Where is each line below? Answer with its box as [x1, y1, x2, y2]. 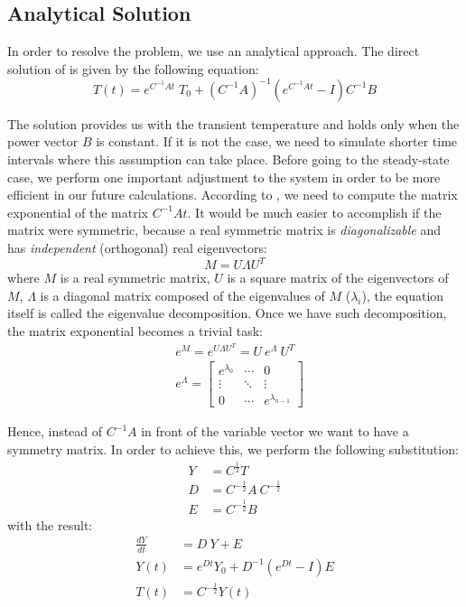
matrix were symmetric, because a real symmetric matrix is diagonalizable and [7, 220, 442, 239]
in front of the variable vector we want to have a [141, 422, 409, 441]
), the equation [361, 285, 444, 304]
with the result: [7, 515, 93, 534]
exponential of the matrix [7, 202, 149, 221]
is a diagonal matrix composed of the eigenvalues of [40, 285, 325, 304]
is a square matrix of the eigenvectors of [227, 268, 449, 287]
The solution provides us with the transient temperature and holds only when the [7, 114, 460, 133]
